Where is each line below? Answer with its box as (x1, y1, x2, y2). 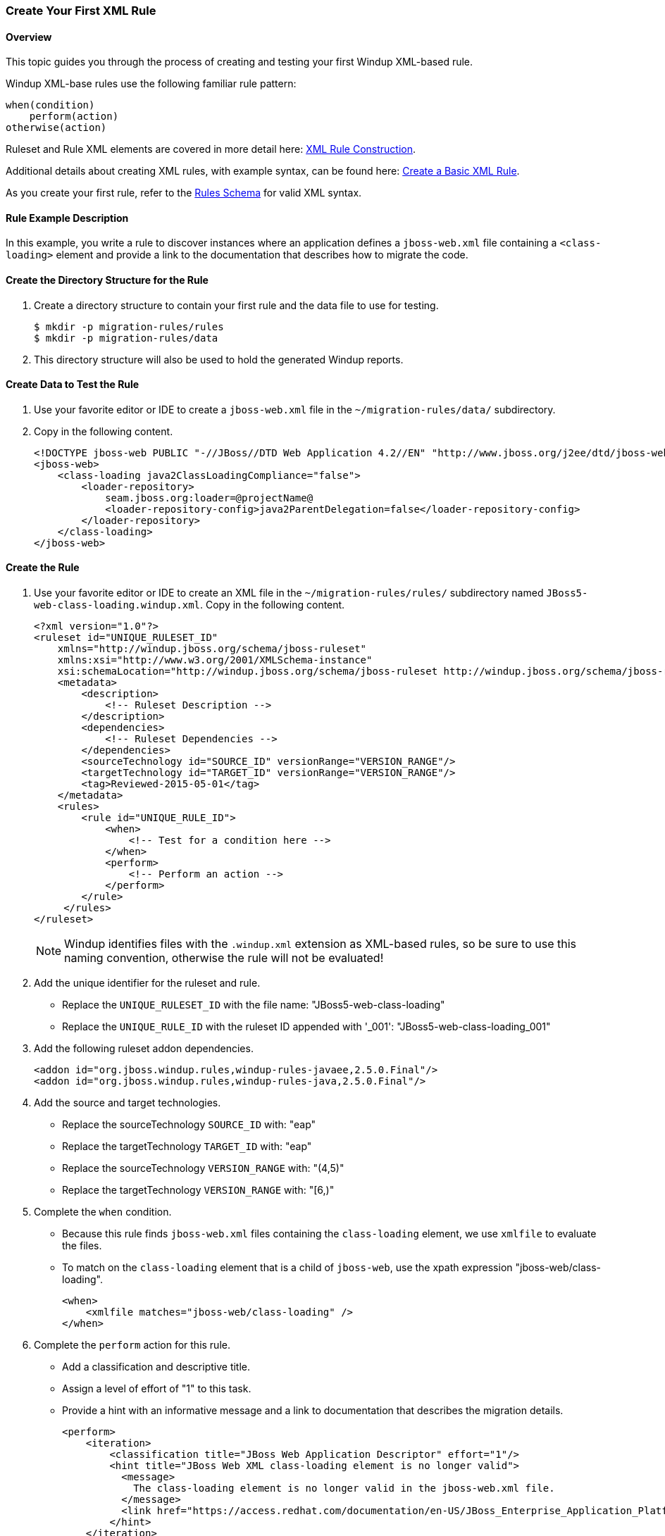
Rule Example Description (6, 211, 129, 224)
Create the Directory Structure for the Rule (6, 274, 209, 287)
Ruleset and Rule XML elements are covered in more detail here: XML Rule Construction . (6, 143, 416, 156)
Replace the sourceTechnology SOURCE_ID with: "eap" (62, 1118, 316, 1131)
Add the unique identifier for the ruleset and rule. (34, 977, 261, 989)
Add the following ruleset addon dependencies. (34, 1042, 254, 1055)
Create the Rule (6, 561, 80, 574)
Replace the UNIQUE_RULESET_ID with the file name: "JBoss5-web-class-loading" (62, 999, 445, 1011)
